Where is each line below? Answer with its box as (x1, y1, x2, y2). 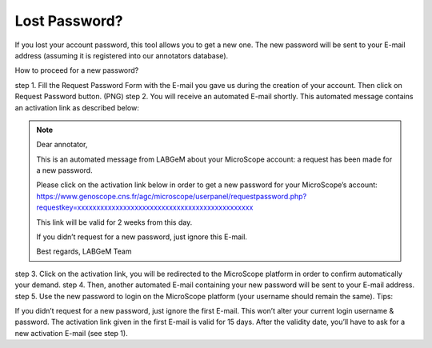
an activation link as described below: (14, 102, 139, 112)
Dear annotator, (36, 140, 88, 150)
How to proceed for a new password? (14, 66, 139, 75)
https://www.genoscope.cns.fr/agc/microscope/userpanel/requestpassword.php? (36, 191, 307, 201)
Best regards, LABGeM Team (36, 246, 132, 256)
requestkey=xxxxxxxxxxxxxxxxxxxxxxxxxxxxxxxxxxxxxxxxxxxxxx (36, 202, 254, 212)
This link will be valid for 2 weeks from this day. (36, 217, 193, 227)
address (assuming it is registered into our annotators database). (14, 50, 229, 60)
